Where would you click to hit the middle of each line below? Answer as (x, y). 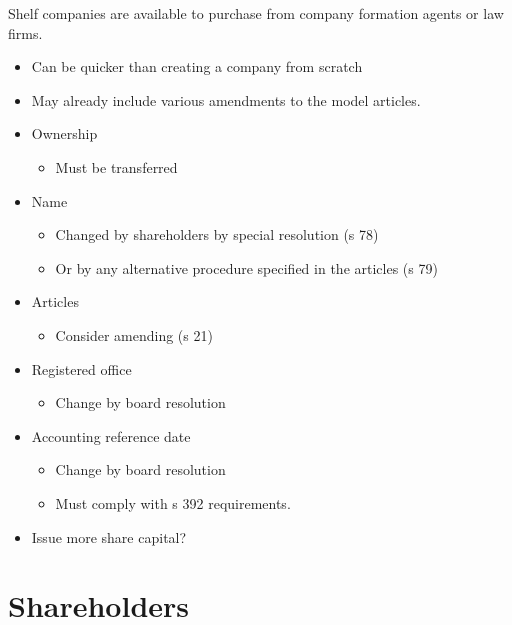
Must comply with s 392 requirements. (173, 502)
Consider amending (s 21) (134, 334)
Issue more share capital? (109, 536)
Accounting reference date (111, 435)
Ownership (64, 133)
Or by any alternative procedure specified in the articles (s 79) (246, 267)
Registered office (81, 368)
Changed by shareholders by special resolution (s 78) (217, 234)
